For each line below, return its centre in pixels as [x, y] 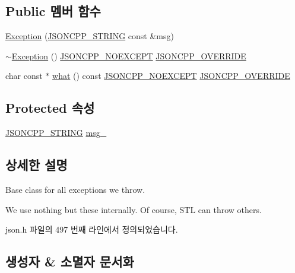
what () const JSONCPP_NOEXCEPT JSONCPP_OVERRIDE [171, 76]
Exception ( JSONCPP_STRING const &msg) [90, 36]
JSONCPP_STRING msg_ [56, 133]
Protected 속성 [50, 108]
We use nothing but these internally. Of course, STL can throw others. [134, 209]
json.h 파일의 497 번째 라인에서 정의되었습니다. [92, 229]
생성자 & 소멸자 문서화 [70, 261]
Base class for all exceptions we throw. [75, 189]
